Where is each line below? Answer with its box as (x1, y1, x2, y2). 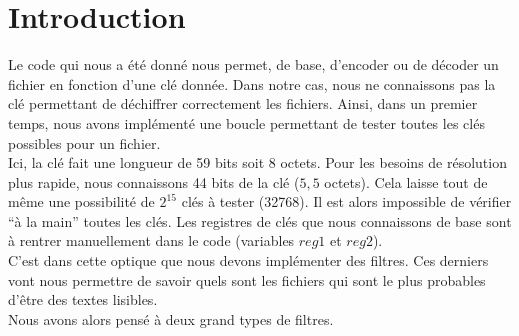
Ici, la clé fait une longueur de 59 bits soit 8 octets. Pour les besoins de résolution (8, 152, 507, 173)
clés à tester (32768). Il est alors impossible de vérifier (181, 191, 512, 212)
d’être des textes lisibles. (8, 289, 158, 310)
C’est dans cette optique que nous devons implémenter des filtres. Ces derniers (8, 250, 489, 271)
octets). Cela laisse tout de (324, 171, 488, 192)
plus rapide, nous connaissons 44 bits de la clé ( (8, 171, 300, 192)
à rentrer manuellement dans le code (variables (8, 230, 295, 251)
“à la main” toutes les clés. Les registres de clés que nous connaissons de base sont (8, 210, 512, 231)
